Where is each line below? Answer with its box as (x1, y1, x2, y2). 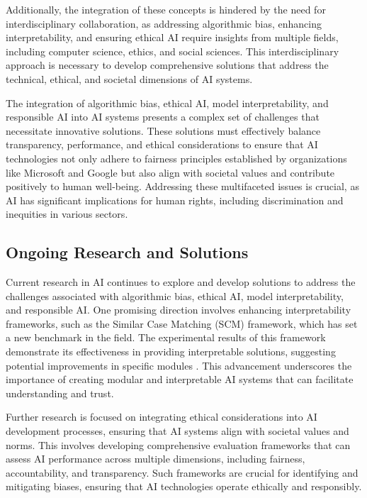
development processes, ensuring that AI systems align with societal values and (6, 424, 349, 438)
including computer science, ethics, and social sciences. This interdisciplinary (6, 43, 339, 58)
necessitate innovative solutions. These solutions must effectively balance (6, 123, 321, 138)
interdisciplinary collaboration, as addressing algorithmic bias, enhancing (6, 16, 322, 31)
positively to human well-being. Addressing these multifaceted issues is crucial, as (6, 179, 359, 194)
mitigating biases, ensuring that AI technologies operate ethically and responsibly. (6, 479, 362, 494)
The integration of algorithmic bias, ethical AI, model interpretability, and (6, 95, 329, 110)
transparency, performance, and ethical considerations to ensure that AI (6, 137, 318, 152)
